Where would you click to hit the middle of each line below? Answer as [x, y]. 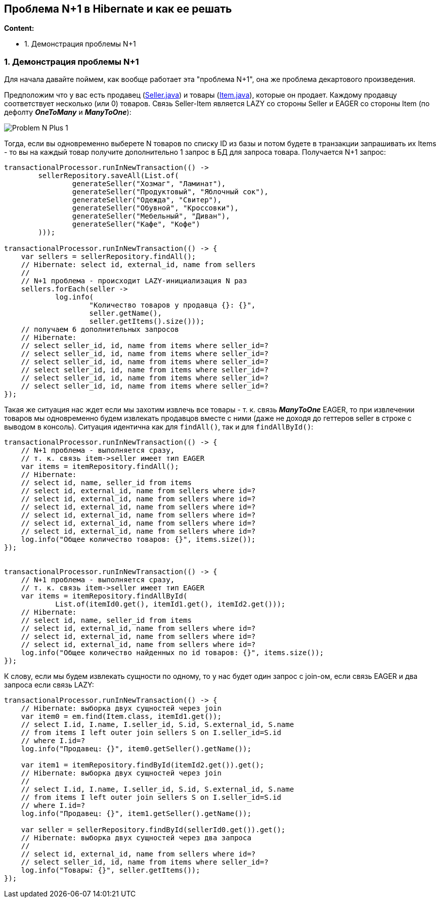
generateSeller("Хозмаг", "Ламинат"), [149, 184]
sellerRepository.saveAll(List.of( [108, 176]
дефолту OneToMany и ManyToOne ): [68, 112]
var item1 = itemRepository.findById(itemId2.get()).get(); [143, 765]
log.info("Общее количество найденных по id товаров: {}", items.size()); [172, 653]
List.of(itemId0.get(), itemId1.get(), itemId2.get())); [170, 604]
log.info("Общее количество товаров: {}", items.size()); [138, 540]
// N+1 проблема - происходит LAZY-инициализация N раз [134, 281]
